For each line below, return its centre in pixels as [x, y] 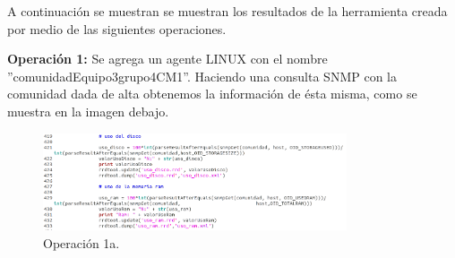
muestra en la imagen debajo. [88, 111]
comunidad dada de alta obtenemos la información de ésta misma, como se [212, 94]
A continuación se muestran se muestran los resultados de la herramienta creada [227, 11]
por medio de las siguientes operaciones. [117, 28]
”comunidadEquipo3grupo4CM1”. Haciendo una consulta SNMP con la [202, 76]
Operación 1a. [82, 242]
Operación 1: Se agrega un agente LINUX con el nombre [167, 59]
